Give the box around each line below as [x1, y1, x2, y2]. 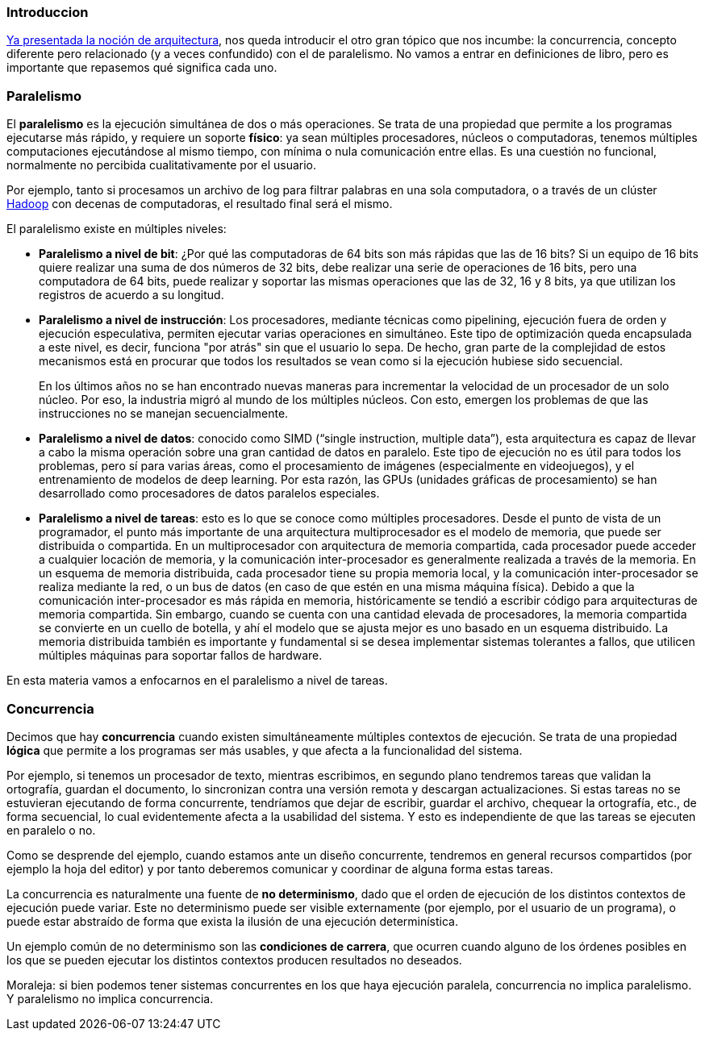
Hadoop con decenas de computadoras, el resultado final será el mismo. [6, 197, 393, 211]
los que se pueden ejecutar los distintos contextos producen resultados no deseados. [6, 952, 462, 967]
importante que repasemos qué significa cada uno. [6, 60, 277, 75]
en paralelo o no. [6, 823, 96, 837]
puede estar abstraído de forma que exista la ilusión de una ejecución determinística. [6, 914, 459, 928]
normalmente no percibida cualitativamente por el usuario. [6, 158, 317, 173]
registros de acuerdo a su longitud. [39, 288, 224, 302]
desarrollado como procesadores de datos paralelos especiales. [39, 486, 380, 501]
